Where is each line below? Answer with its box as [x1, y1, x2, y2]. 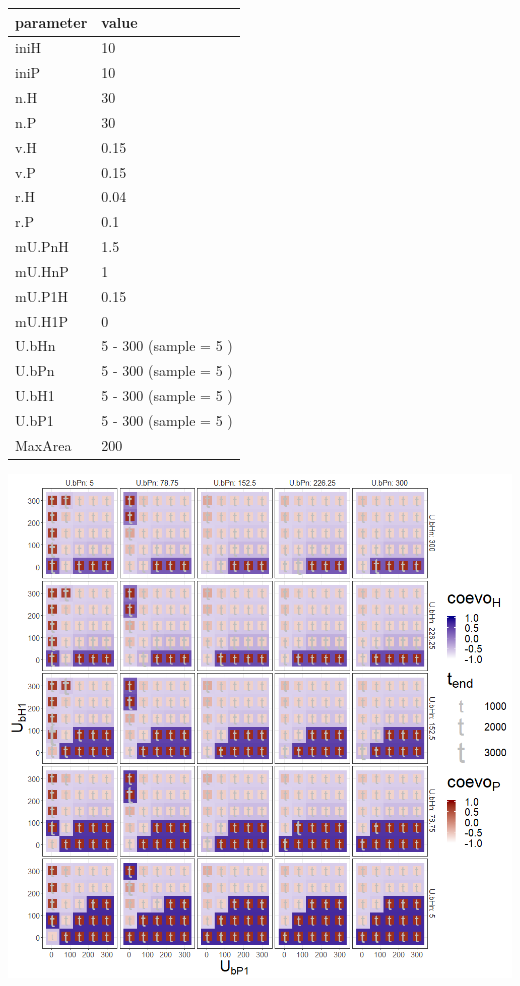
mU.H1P [15, 310, 69, 331]
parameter [15, 11, 88, 32]
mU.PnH [15, 236, 69, 257]
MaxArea [15, 434, 72, 455]
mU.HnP [15, 260, 69, 281]
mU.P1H [15, 285, 69, 306]
